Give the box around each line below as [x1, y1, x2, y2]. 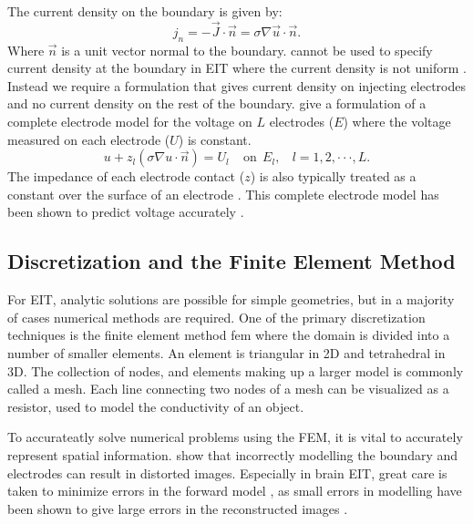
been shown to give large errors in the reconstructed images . [7, 498, 348, 518]
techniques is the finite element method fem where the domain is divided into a [7, 325, 450, 344]
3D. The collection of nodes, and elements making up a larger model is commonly [7, 361, 464, 380]
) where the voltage [343, 111, 451, 130]
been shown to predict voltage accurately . [7, 202, 244, 221]
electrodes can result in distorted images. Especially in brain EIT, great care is [7, 463, 447, 482]
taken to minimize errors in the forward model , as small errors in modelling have [7, 481, 462, 500]
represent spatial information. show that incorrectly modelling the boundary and [7, 445, 458, 464]
